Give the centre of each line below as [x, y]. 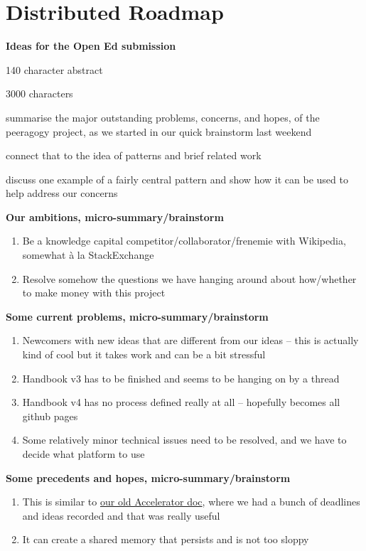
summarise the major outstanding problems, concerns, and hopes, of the [163, 117]
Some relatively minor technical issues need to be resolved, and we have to [184, 440]
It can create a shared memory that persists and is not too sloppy [166, 539]
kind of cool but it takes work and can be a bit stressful [144, 354]
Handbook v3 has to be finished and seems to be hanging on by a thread [181, 378]
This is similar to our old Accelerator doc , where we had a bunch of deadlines [191, 502]
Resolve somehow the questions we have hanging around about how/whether [189, 278]
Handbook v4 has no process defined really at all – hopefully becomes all [181, 402]
